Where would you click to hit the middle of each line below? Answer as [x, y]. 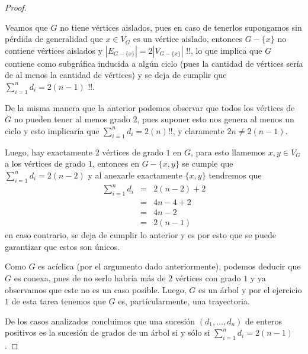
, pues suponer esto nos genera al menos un [216, 119]
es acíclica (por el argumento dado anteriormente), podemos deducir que [169, 266]
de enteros [264, 321]
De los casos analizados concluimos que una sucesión [100, 321]
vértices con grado [208, 277]
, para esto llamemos [228, 152]
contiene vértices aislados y [54, 50]
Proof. [16, 7]
